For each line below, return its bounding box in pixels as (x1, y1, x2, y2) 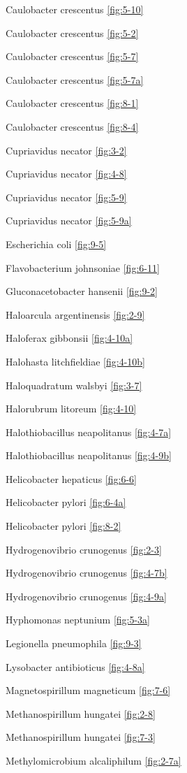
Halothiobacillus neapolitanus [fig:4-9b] (6, 448, 172, 463)
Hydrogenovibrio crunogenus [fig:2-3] (6, 542, 162, 556)
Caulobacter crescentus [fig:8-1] (6, 96, 139, 110)
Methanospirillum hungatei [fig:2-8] (6, 706, 156, 721)
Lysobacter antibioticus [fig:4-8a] (6, 659, 145, 674)
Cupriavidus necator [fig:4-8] (6, 166, 127, 181)
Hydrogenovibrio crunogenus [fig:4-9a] (6, 588, 167, 603)
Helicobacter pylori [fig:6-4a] (6, 495, 126, 510)
